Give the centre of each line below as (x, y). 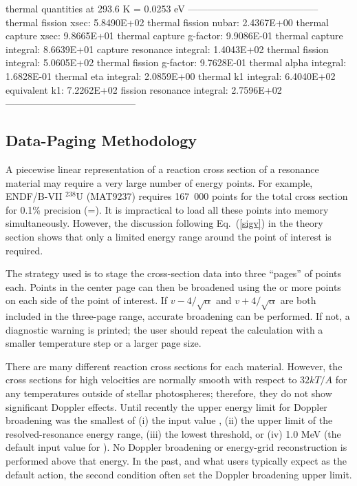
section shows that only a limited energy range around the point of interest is (169, 236)
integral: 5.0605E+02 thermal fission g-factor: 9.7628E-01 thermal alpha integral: (176, 62)
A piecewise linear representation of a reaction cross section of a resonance (162, 169)
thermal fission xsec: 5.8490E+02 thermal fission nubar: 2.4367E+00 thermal (167, 22)
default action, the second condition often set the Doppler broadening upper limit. (179, 474)
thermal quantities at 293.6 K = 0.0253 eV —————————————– (162, 8)
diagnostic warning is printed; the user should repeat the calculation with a (164, 329)
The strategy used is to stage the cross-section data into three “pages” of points (174, 273)
